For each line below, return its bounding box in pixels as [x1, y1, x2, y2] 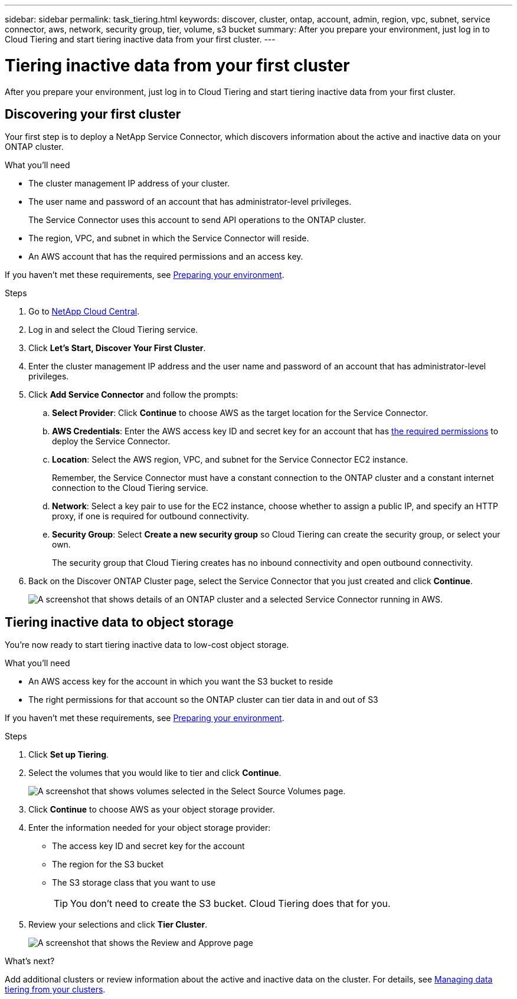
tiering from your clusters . [5, 984, 106, 995]
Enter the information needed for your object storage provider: [28, 823, 271, 833]
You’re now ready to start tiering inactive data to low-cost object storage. [5, 640, 289, 650]
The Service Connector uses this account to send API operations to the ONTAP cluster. [28, 215, 366, 225]
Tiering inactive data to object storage [5, 614, 234, 630]
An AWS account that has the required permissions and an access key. [28, 251, 303, 262]
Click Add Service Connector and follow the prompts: [28, 389, 238, 400]
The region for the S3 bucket [52, 859, 164, 870]
